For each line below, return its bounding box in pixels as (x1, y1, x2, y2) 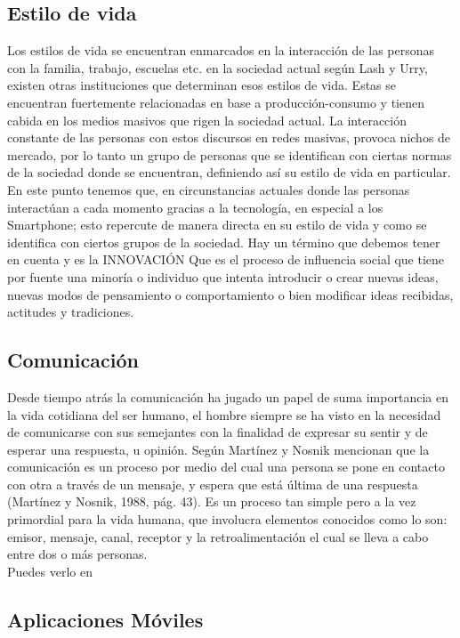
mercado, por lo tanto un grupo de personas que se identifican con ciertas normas (7, 145, 452, 164)
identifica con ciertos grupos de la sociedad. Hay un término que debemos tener (7, 232, 440, 251)
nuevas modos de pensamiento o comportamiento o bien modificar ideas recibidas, (7, 285, 454, 303)
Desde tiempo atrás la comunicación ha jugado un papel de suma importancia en (7, 387, 448, 406)
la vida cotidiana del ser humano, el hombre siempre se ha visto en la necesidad (7, 405, 441, 424)
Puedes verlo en (7, 561, 93, 580)
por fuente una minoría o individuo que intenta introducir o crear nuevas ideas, (7, 267, 439, 286)
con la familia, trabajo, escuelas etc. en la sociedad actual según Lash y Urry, (7, 58, 428, 77)
